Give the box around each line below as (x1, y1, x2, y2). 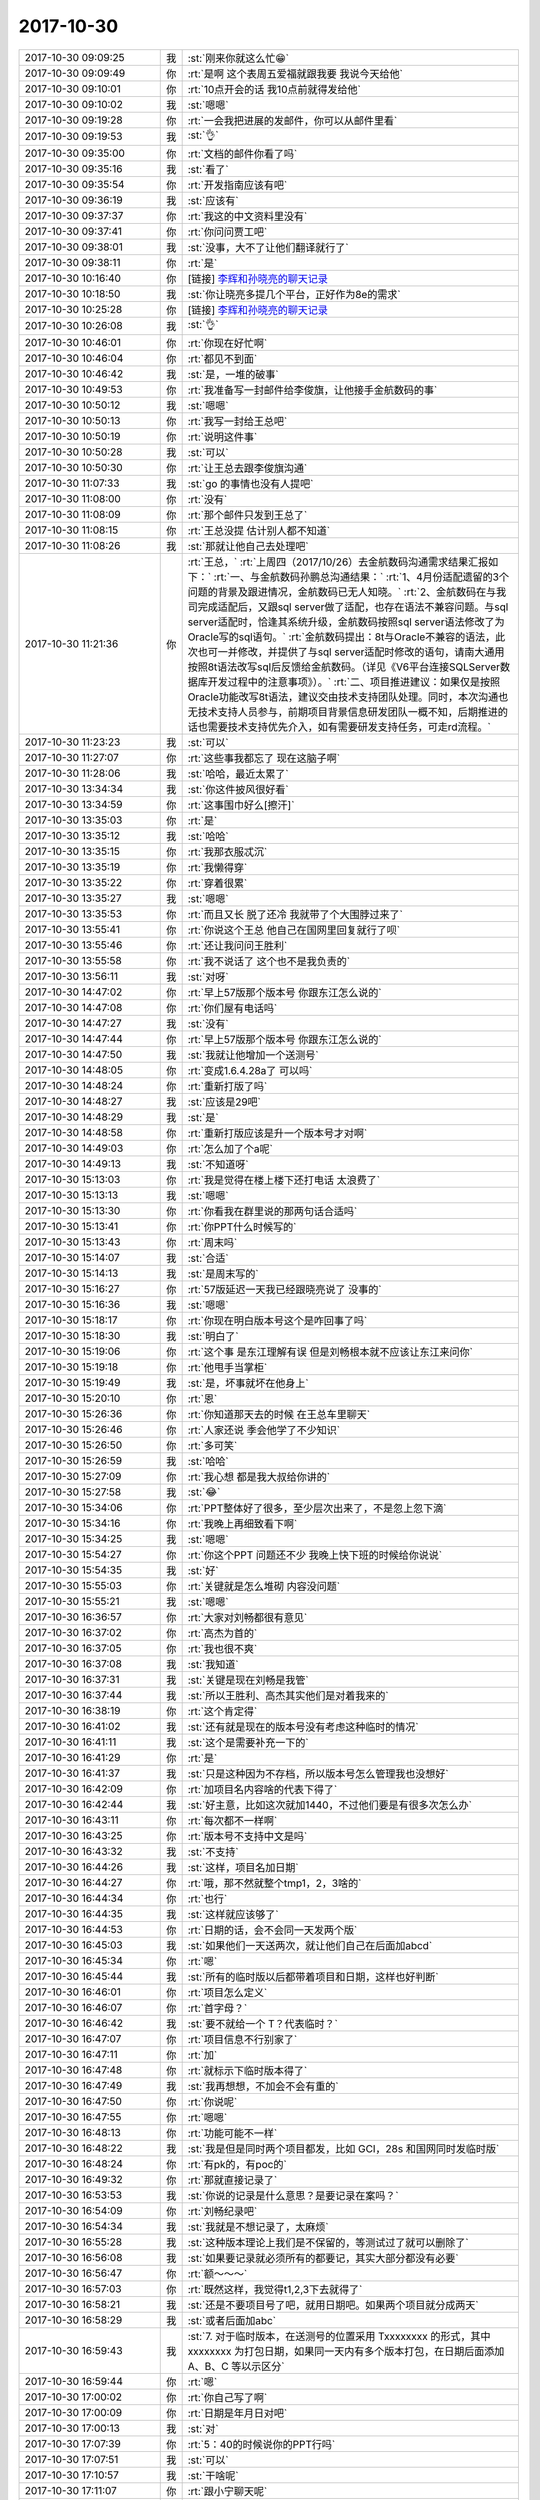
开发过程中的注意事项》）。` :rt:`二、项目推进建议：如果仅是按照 (207, 675, 500, 689)
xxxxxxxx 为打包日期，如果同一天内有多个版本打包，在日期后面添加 (187, 2344, 505, 2358)
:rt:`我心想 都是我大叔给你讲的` (187, 1470, 330, 1484)
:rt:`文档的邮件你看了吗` (187, 146, 298, 160)
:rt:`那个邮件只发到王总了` (187, 508, 308, 522)
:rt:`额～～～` (187, 2266, 248, 2280)
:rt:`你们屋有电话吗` (187, 1001, 278, 1015)
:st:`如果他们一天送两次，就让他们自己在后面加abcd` (187, 1938, 433, 1952)
